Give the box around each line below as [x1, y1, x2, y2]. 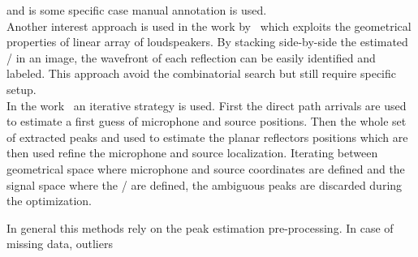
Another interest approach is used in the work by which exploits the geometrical [6, 17, 412, 34]
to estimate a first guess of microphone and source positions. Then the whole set [6, 113, 407, 130]
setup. [6, 80, 37, 97]
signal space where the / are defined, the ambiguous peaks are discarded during [6, 176, 403, 193]
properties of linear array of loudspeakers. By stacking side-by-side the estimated [6, 33, 408, 50]
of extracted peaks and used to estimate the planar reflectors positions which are [6, 128, 408, 145]
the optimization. [6, 192, 93, 209]
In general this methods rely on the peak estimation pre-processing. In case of [6, 219, 394, 236]
